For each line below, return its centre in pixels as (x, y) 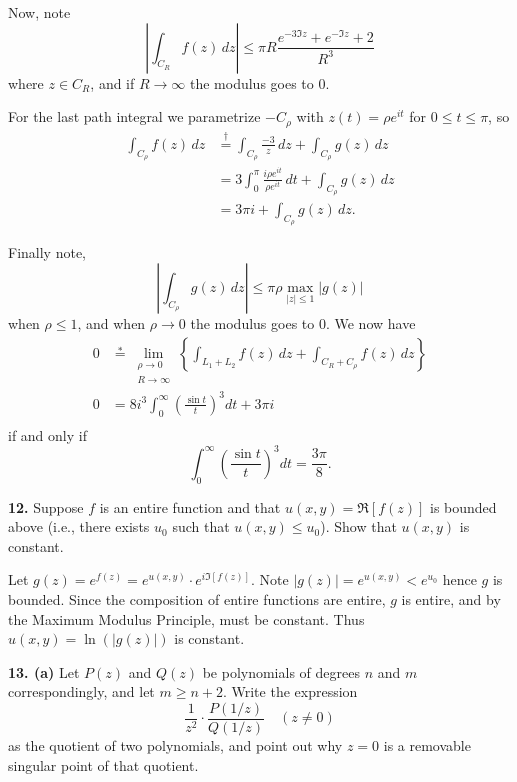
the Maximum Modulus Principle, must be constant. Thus (186, 618)
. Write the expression (290, 691)
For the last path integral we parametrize (134, 116)
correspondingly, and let (81, 691)
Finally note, (47, 252)
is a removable (427, 744)
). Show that (358, 526)
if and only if (47, 434)
